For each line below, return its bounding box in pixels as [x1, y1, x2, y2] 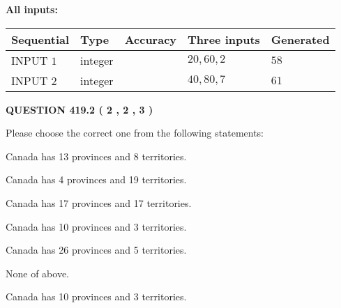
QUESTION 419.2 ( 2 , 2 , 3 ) [6, 102, 153, 116]
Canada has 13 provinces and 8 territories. [6, 148, 187, 163]
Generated [271, 31, 330, 47]
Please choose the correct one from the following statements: [6, 125, 264, 140]
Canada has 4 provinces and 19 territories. [6, 172, 187, 187]
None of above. [6, 265, 69, 280]
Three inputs [188, 31, 260, 47]
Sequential [11, 31, 70, 47]
